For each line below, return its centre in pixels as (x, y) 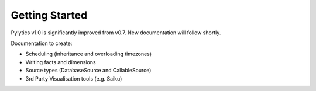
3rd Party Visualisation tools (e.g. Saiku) (74, 78)
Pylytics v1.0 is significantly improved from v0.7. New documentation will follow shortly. (116, 33)
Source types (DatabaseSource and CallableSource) (88, 71)
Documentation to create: (42, 43)
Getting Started (49, 15)
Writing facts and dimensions (61, 62)
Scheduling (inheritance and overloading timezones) (89, 54)
